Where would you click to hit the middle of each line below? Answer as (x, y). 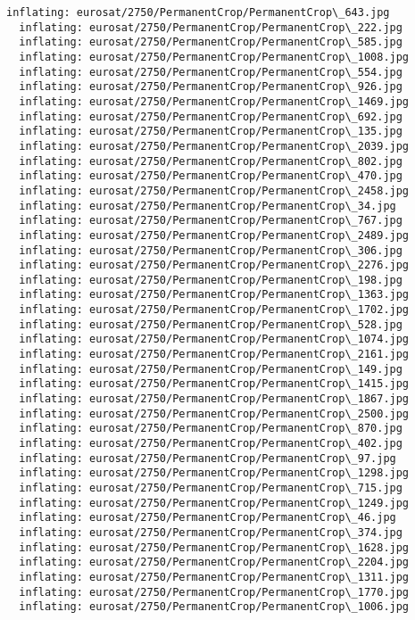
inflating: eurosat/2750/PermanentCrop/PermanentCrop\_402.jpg (211, 444)
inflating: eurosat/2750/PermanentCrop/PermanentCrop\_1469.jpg (214, 101)
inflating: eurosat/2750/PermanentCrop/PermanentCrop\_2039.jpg (214, 146)
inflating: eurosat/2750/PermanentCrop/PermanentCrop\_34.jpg (207, 206)
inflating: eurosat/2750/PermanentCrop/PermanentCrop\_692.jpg (211, 116)
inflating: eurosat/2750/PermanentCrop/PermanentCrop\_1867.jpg (214, 399)
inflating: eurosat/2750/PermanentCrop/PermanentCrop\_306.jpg (211, 250)
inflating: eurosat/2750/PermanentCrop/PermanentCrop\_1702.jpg (214, 310)
